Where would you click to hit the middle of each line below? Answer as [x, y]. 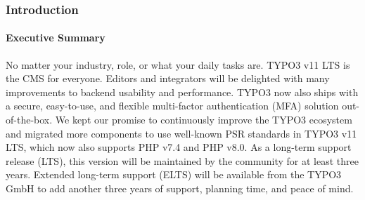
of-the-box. [29, 120]
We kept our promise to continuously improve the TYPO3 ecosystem [204, 120]
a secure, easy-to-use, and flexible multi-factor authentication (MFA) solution [172, 106]
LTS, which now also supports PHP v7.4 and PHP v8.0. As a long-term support [179, 147]
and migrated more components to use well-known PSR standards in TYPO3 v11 [181, 133]
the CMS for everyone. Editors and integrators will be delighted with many [168, 78]
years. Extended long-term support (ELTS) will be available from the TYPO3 [174, 174]
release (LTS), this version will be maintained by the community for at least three [182, 160]
